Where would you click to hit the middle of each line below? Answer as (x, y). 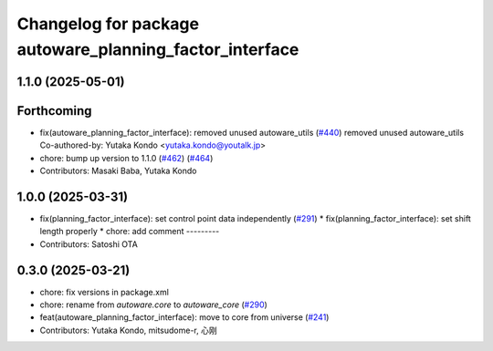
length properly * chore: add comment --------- (130, 232)
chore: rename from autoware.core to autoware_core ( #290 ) (154, 305)
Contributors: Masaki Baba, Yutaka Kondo (118, 171)
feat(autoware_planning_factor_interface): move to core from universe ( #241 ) (184, 317)
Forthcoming (54, 111)
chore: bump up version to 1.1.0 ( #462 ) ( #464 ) (126, 158)
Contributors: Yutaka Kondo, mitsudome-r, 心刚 (129, 330)
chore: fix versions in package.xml (104, 292)
